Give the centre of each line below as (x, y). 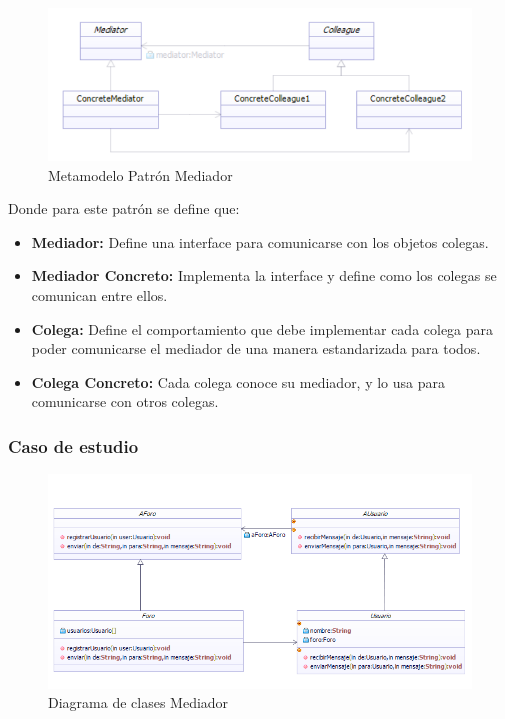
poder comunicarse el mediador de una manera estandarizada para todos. (256, 348)
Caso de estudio (73, 445)
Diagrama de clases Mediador (138, 702)
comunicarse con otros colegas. (125, 401)
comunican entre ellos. (99, 295)
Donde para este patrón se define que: (124, 208)
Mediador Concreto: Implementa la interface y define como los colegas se (264, 275)
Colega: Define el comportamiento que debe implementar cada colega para (262, 328)
